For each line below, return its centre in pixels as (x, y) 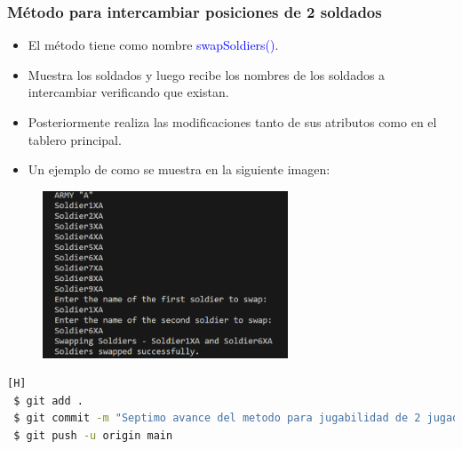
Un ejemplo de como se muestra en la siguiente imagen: (179, 169)
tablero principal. (75, 139)
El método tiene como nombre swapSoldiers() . (153, 45)
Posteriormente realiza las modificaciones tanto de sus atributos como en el (232, 122)
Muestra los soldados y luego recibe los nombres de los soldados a (207, 74)
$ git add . (48, 401)
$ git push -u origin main (93, 435)
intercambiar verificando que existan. (128, 92)
